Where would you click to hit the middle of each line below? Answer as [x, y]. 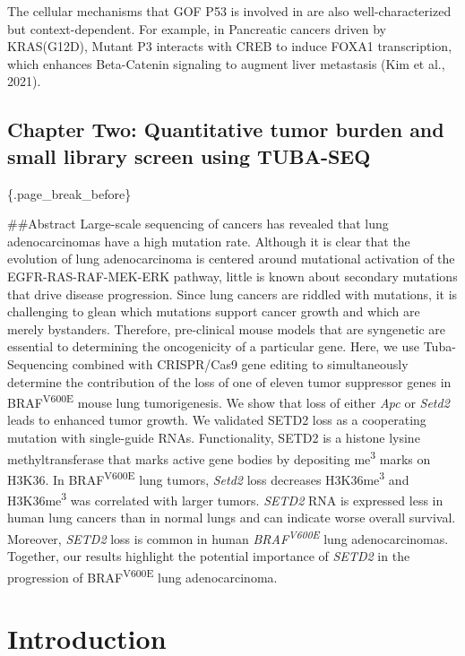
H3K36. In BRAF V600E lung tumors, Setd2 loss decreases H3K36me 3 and [208, 478]
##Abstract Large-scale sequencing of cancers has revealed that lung [198, 224]
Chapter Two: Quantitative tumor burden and [226, 129]
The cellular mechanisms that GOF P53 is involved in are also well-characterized [229, 11]
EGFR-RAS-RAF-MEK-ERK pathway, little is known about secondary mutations [232, 276]
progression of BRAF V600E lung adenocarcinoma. [142, 575]
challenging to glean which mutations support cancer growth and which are [214, 311]
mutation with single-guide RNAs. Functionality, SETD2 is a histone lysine [214, 437]
